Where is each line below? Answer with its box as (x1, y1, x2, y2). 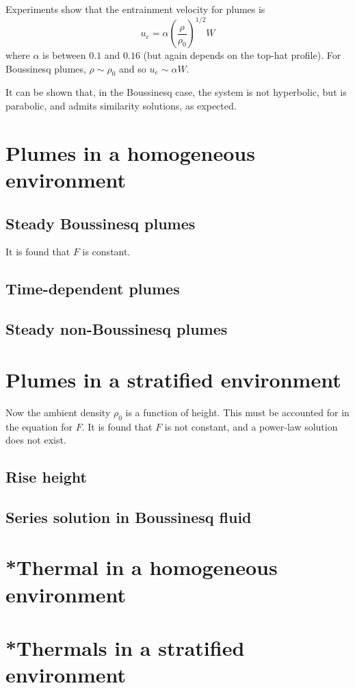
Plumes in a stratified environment (5, 365, 341, 393)
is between (42, 48, 86, 62)
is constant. (82, 244, 131, 259)
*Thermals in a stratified (5, 634, 245, 662)
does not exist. (5, 433, 66, 447)
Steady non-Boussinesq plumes (5, 318, 228, 340)
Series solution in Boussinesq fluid (5, 506, 252, 527)
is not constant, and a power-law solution (164, 419, 338, 433)
